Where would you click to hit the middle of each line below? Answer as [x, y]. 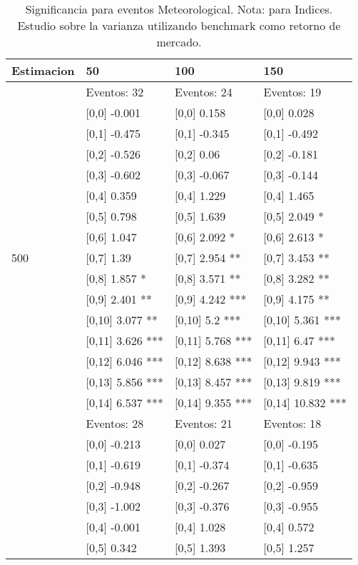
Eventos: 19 [292, 92]
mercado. [179, 42]
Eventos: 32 [115, 92]
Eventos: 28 [115, 423]
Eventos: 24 [204, 92]
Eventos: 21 [204, 423]
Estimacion [43, 70]
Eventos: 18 [292, 423]
